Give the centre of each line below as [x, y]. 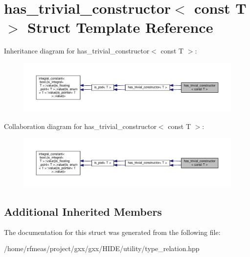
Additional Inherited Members [83, 211]
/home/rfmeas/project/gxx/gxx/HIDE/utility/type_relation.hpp [102, 248]
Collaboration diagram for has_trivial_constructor [80, 126]
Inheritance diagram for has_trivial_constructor [77, 51]
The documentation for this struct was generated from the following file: [112, 232]
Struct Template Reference [120, 27]
